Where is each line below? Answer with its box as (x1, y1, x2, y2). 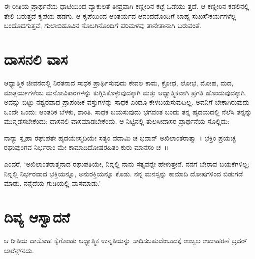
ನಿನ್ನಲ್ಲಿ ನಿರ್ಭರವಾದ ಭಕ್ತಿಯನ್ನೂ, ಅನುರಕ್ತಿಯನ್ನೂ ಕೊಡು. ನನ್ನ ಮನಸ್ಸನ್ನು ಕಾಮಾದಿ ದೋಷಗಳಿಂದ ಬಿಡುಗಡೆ (4, 168, 243, 178)
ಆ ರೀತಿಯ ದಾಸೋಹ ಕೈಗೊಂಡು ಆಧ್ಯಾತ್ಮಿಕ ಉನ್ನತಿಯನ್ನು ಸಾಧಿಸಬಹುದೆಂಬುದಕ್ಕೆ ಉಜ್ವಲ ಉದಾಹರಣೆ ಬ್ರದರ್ (4, 235, 247, 245)
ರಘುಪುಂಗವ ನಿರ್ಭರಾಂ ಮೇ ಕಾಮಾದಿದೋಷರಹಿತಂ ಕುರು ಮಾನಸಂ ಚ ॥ (4, 142, 169, 152)
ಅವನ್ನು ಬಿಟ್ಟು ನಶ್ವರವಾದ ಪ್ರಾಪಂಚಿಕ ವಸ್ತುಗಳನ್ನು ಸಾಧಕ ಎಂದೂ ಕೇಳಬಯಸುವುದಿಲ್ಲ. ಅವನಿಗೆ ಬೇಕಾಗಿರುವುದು (4, 97, 250, 107)
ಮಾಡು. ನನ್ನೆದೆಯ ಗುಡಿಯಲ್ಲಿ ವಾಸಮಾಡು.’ (4, 178, 101, 188)
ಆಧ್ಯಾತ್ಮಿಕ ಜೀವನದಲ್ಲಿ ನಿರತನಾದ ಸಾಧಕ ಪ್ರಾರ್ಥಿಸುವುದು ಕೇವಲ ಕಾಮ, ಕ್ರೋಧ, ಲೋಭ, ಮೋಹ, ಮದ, (4, 77, 234, 87)
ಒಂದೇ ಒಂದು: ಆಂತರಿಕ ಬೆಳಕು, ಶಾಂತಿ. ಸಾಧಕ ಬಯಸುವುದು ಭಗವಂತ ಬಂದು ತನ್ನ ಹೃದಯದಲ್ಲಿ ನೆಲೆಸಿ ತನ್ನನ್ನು (4, 106, 252, 116)
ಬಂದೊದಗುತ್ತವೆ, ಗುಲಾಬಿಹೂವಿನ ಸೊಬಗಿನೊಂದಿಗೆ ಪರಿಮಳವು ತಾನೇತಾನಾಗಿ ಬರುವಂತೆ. (4, 20, 201, 30)
